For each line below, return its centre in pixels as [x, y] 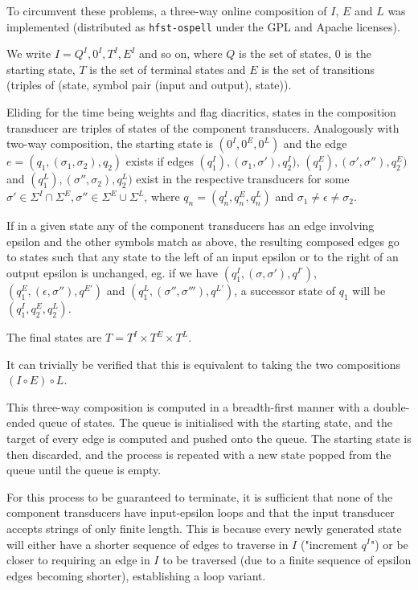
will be [369, 290]
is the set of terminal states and [168, 69]
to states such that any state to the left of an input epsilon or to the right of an [203, 257]
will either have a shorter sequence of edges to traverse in [148, 544]
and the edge [315, 143]
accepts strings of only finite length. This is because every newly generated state [204, 528]
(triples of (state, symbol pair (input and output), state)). [149, 85]
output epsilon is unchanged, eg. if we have [113, 272]
